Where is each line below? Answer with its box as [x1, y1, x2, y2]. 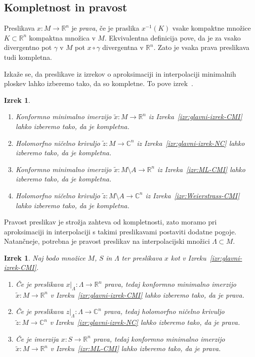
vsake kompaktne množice [172, 23, 251, 33]
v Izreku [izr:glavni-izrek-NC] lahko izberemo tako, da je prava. [49, 317, 240, 327]
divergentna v [102, 42, 144, 52]
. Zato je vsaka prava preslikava [153, 42, 250, 52]
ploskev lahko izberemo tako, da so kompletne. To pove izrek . [4, 78, 193, 89]
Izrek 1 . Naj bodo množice [4, 252, 85, 263]
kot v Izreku [170, 252, 207, 263]
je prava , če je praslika [71, 23, 139, 33]
